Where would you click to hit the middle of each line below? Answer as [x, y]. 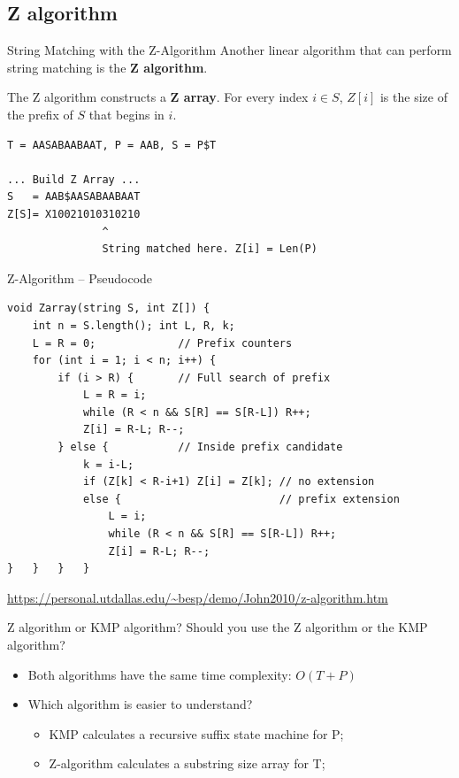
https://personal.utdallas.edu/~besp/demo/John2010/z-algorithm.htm [198, 597]
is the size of [413, 97]
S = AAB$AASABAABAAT [74, 197]
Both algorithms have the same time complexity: [160, 674]
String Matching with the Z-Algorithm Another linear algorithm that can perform [229, 50]
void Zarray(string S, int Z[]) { [109, 308]
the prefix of [40, 114]
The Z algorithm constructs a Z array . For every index [158, 97]
